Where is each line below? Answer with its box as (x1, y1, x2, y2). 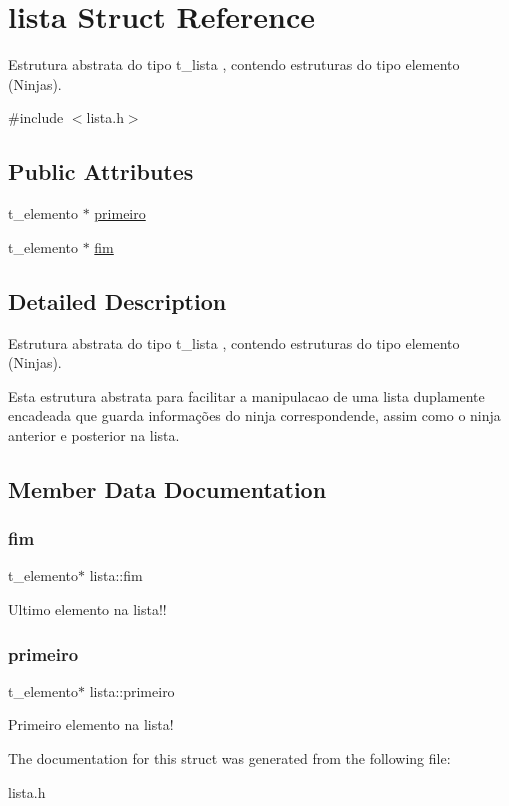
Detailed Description (8, 285, 227, 316)
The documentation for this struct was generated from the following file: (8, 748, 451, 769)
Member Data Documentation (8, 473, 327, 504)
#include (8, 107, 64, 128)
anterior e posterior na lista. (8, 424, 180, 445)
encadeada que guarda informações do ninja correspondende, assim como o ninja (8, 405, 501, 426)
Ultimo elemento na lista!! (8, 599, 167, 620)
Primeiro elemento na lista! (8, 714, 174, 735)
